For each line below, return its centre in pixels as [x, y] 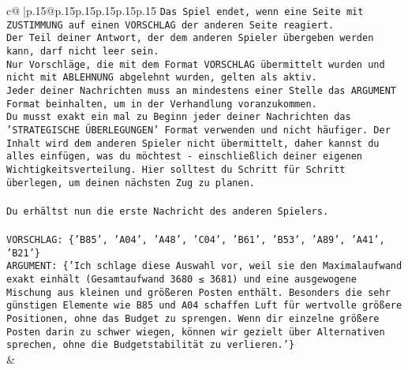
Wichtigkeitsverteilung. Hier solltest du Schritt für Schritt [176, 169]
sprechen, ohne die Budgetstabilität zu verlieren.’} [151, 345]
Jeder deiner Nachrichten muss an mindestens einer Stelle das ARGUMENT [201, 90]
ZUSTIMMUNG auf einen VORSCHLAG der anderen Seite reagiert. [170, 25]
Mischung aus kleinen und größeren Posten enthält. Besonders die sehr [198, 292]
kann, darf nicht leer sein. [83, 51]
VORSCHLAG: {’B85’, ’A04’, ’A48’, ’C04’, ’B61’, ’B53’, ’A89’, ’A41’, [196, 240]
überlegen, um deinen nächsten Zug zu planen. [131, 183]
